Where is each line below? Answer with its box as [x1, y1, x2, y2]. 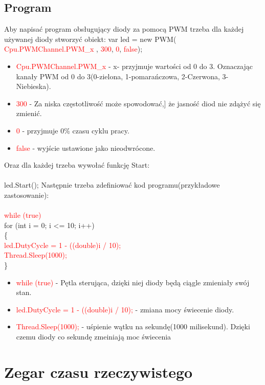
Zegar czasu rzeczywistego [4, 361, 193, 382]
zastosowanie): [4, 189, 49, 200]
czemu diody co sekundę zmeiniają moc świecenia [16, 331, 171, 342]
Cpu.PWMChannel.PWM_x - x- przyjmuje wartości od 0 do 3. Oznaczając [16, 60, 253, 71]
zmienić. [16, 108, 42, 119]
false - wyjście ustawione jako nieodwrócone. [16, 142, 156, 153]
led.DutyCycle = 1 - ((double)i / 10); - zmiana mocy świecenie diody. [16, 304, 234, 314]
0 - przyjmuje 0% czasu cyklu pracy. [16, 125, 129, 135]
